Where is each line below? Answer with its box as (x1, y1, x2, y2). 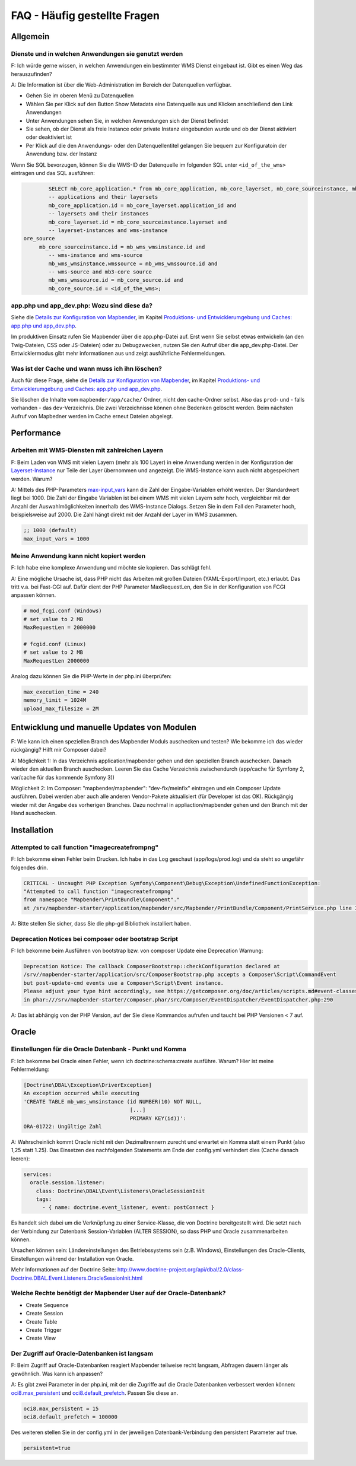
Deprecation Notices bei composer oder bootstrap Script (11, 934, 178, 943)
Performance (11, 428, 61, 438)
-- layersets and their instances (48, 211, 149, 217)
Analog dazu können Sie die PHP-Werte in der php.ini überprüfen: (11, 672, 172, 679)
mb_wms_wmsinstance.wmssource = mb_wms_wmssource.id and (48, 260, 218, 267)
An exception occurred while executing (23, 1090, 139, 1097)
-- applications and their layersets (48, 193, 158, 201)
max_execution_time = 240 (23, 688, 99, 695)
